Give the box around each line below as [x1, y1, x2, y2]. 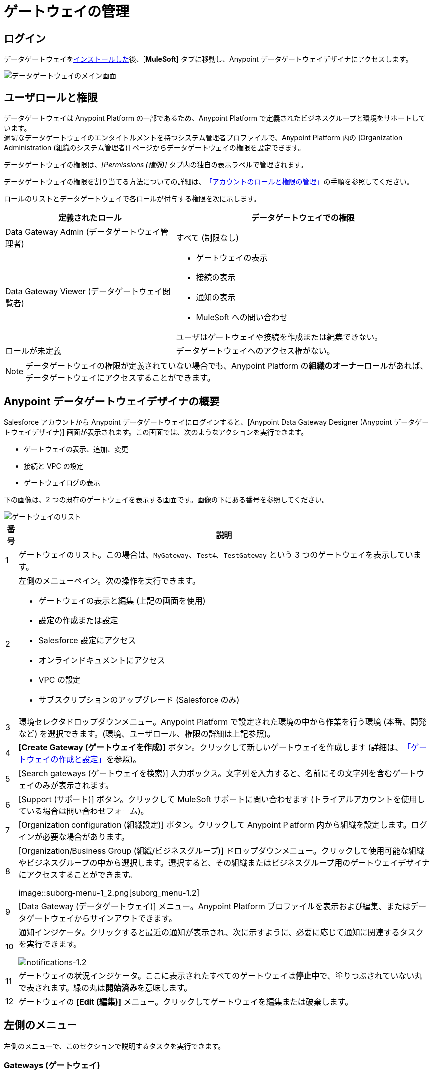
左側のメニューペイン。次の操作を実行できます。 [18, 575, 200, 586]
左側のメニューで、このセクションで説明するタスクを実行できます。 [4, 1041, 225, 1050]
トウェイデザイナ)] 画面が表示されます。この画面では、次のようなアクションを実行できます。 [4, 427, 308, 436]
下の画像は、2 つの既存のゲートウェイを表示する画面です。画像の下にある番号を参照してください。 [4, 495, 329, 504]
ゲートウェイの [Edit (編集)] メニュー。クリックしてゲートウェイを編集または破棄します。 [18, 996, 353, 1007]
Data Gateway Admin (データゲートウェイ [5, 227, 161, 237]
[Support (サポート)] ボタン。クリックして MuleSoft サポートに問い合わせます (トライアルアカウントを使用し [18, 794, 425, 804]
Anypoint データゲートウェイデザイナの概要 [4, 395, 220, 408]
